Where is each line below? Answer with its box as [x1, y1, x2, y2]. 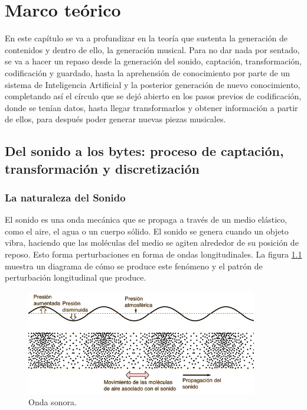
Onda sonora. [28, 396, 77, 408]
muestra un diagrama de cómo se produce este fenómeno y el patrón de [5, 259, 263, 272]
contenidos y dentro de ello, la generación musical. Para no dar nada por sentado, [5, 43, 300, 56]
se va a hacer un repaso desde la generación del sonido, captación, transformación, [5, 55, 302, 67]
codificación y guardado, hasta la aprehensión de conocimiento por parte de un [5, 66, 290, 79]
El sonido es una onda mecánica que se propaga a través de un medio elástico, [5, 213, 288, 226]
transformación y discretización [5, 159, 200, 177]
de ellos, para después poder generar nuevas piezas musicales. [5, 113, 226, 125]
